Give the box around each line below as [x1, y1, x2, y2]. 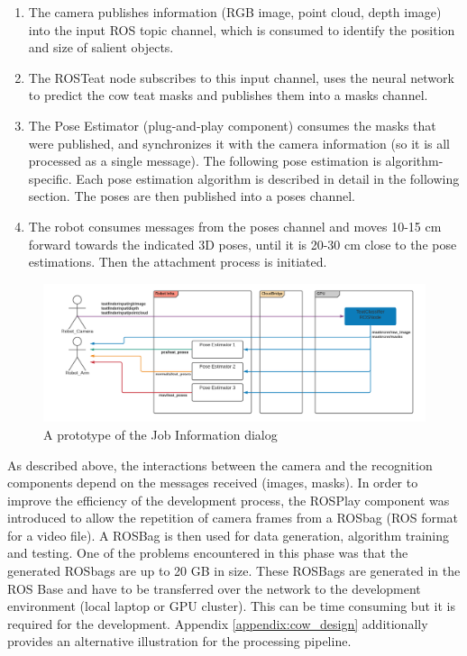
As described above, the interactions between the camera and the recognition [7, 455, 433, 474]
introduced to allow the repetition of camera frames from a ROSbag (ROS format [7, 508, 459, 527]
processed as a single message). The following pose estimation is [28, 151, 381, 170]
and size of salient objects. [28, 38, 174, 57]
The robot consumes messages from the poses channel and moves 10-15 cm [28, 216, 442, 235]
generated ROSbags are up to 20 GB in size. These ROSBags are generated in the [7, 561, 461, 580]
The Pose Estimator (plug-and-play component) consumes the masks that [28, 115, 436, 134]
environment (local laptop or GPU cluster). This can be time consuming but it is [7, 597, 455, 615]
